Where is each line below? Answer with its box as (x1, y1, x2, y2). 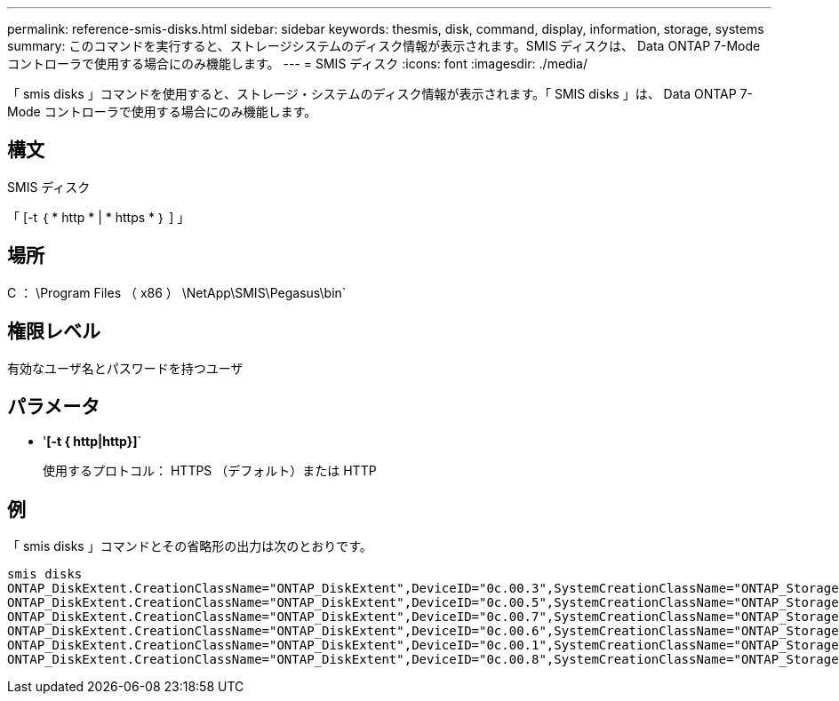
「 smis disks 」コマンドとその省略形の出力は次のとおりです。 (7, 538, 372, 554)
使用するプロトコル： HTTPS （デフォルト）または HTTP (43, 463, 377, 479)
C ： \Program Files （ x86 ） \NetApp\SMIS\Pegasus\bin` (7, 284, 347, 300)
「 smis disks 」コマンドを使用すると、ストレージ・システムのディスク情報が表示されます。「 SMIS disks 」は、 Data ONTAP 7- (7, 86, 753, 101)
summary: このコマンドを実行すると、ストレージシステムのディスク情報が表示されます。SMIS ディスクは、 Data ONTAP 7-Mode (7, 38, 761, 53)
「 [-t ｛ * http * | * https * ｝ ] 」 (7, 209, 190, 225)
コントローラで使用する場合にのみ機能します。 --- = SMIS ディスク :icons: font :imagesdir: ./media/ (7, 56, 587, 71)
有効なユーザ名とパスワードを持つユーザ (7, 360, 244, 376)
